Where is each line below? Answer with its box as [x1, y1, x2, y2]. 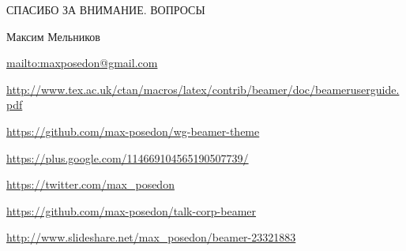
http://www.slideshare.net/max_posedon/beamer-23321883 [6, 229, 296, 245]
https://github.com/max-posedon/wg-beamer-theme [6, 122, 260, 139]
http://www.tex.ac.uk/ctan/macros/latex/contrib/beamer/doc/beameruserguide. [6, 81, 400, 97]
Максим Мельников [6, 28, 100, 44]
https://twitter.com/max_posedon [6, 176, 175, 193]
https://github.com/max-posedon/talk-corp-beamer [6, 202, 257, 219]
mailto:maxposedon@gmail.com [6, 54, 158, 71]
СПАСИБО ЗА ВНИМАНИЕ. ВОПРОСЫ [6, 2, 205, 17]
